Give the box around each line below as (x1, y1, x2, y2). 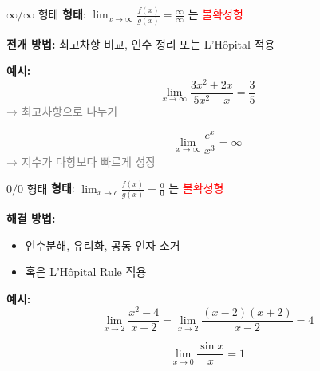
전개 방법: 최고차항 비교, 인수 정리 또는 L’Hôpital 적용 (6, 35, 275, 52)
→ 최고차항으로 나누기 (6, 102, 118, 119)
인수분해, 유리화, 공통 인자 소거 (25, 236, 180, 253)
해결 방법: (6, 209, 56, 226)
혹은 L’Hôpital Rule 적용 (25, 263, 147, 280)
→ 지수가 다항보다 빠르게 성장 (6, 152, 156, 169)
